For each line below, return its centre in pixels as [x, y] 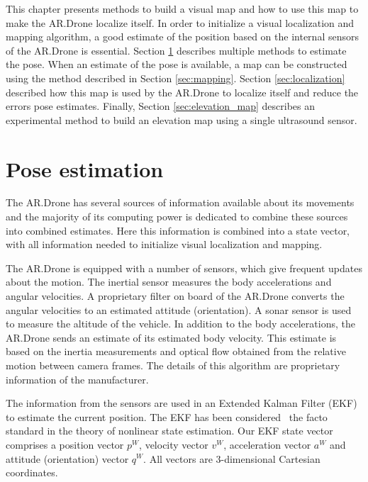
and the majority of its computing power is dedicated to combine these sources [177, 217]
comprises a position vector [65, 444]
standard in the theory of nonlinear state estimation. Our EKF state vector [169, 431]
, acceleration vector [267, 444]
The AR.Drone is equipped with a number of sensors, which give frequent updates [184, 268]
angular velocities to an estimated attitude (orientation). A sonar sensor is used [179, 309]
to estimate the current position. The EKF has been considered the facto [167, 416]
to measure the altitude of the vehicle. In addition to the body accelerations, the [180, 324]
